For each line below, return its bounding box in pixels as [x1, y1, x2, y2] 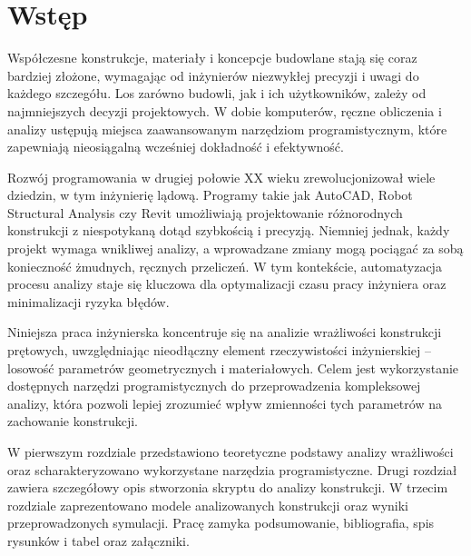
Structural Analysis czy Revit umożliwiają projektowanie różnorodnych [7, 203, 403, 222]
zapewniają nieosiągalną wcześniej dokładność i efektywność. [7, 137, 344, 156]
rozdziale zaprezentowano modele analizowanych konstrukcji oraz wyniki [7, 495, 408, 514]
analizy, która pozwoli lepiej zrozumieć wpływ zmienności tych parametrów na [7, 393, 442, 412]
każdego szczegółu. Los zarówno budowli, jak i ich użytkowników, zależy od [7, 84, 427, 103]
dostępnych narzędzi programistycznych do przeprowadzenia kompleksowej [7, 376, 421, 395]
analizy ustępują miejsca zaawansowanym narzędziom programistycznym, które [7, 119, 447, 138]
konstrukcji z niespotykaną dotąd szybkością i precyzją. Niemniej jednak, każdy [7, 221, 450, 240]
